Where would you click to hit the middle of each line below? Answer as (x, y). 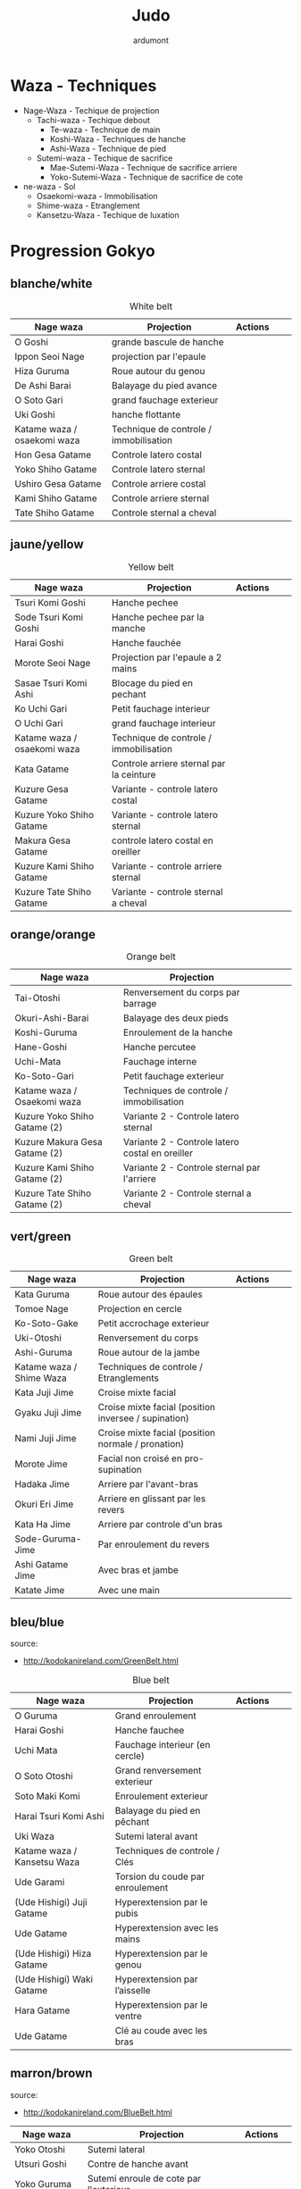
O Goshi (31, 342)
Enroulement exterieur (162, 1796)
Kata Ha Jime (42, 1525)
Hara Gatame (42, 2010)
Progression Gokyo (83, 251)
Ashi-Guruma (44, 1352)
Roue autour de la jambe (149, 1352)
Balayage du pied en (158, 1810)
